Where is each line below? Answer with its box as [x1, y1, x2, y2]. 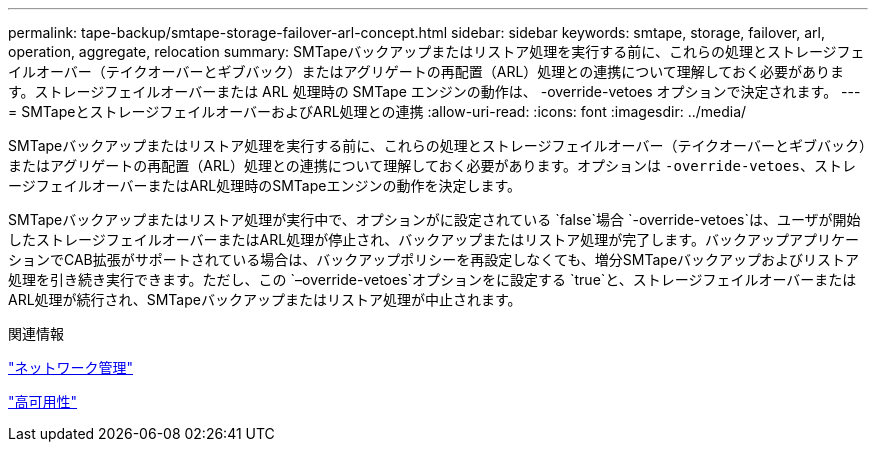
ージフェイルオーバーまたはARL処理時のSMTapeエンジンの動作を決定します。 [8, 177, 521, 194]
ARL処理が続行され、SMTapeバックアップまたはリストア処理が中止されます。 [8, 291, 522, 308]
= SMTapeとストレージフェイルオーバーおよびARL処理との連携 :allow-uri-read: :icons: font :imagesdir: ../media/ [8, 103, 747, 120]
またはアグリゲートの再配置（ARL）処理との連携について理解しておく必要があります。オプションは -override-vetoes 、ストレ [8, 157, 856, 174]
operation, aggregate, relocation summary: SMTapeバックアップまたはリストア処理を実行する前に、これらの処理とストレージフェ [8, 43, 865, 60]
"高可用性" [8, 393, 78, 410]
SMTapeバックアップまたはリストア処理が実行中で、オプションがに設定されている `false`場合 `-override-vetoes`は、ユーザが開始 [8, 211, 861, 228]
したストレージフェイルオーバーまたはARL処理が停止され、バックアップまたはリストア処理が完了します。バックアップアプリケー [8, 231, 859, 248]
